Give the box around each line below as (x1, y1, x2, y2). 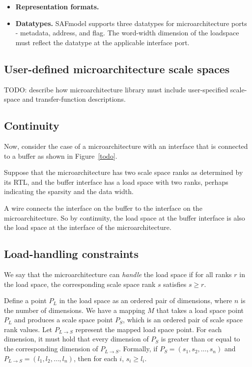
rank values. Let (4, 324, 53, 334)
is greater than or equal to (161, 334, 240, 344)
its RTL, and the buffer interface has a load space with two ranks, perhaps (4, 176, 228, 187)
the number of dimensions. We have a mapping (4, 305, 145, 315)
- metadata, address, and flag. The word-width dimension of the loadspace (15, 28, 239, 38)
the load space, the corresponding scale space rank (4, 279, 156, 289)
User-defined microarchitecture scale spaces (4, 61, 230, 76)
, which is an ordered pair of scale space (123, 314, 243, 325)
